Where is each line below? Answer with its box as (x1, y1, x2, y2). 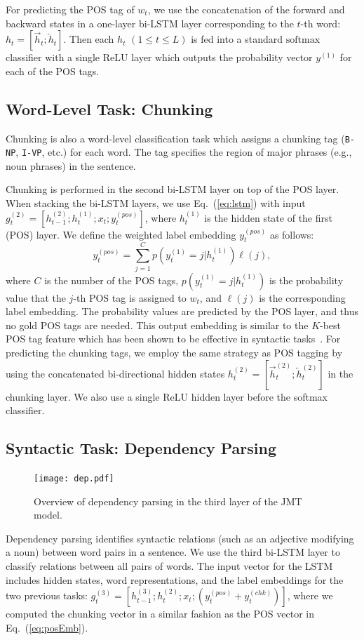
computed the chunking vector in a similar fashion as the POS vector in (6, 606, 314, 621)
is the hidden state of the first (204, 210, 332, 225)
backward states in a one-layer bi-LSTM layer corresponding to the (6, 15, 294, 30)
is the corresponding (259, 290, 346, 305)
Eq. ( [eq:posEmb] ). (6, 620, 88, 634)
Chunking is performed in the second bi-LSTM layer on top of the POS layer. (6, 182, 339, 196)
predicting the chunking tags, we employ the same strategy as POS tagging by (6, 345, 343, 359)
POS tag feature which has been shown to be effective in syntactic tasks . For (6, 331, 341, 346)
